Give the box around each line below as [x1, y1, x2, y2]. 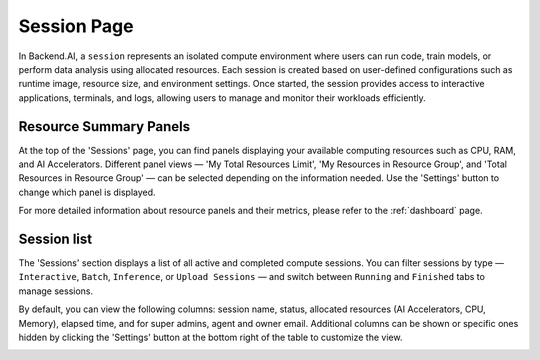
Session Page [18, 15, 134, 37]
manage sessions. [18, 285, 94, 297]
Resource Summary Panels [18, 118, 191, 135]
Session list [18, 231, 93, 247]
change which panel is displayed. [18, 186, 156, 198]
